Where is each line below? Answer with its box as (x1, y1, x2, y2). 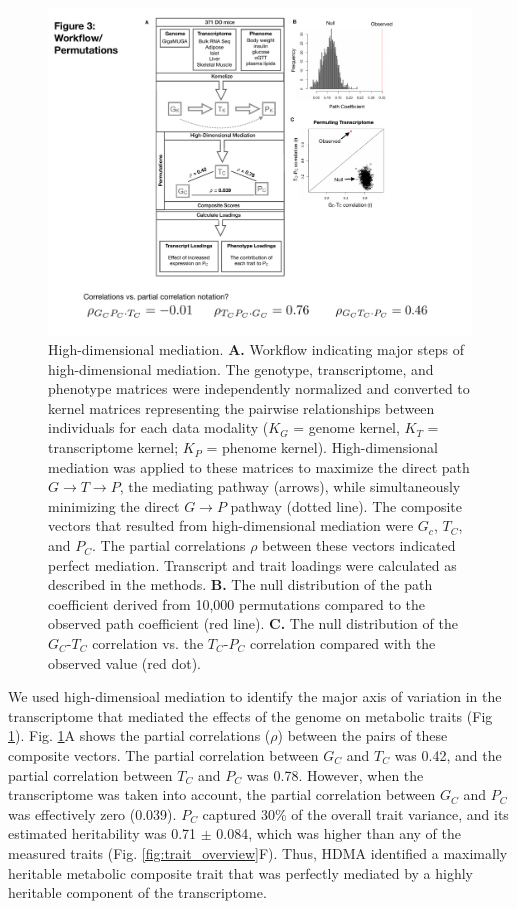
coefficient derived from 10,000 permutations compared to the (48, 593, 426, 614)
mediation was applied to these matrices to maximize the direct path (48, 456, 470, 477)
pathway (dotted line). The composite (230, 495, 463, 516)
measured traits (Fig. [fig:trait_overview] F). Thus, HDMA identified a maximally (8, 842, 508, 863)
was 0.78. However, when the (246, 764, 424, 785)
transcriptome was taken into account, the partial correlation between (8, 784, 436, 805)
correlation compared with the (249, 633, 436, 654)
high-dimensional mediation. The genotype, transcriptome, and (48, 358, 434, 379)
